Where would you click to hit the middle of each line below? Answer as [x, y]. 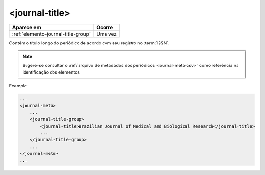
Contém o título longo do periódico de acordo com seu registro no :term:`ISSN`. [89, 43]
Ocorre [105, 27]
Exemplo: [18, 86]
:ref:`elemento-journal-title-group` [51, 34]
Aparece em [26, 27]
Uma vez [107, 34]
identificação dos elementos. [52, 72]
